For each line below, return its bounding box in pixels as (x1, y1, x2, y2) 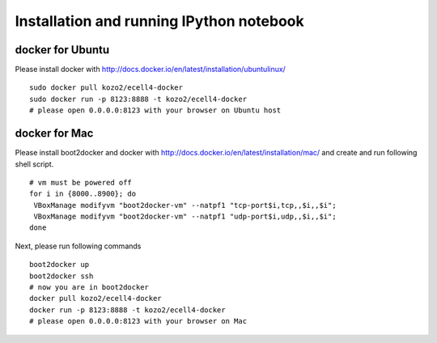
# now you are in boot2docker (29, 283, 150, 292)
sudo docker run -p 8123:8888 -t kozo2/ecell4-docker (29, 94, 247, 104)
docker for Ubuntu (15, 43, 110, 57)
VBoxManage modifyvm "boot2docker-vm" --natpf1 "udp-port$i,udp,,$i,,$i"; (33, 212, 337, 222)
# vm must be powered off (29, 178, 133, 187)
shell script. (15, 159, 54, 169)
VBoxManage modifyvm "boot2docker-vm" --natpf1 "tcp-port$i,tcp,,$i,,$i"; (33, 201, 337, 210)
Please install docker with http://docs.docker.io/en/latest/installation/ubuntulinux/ (15, 65, 286, 74)
